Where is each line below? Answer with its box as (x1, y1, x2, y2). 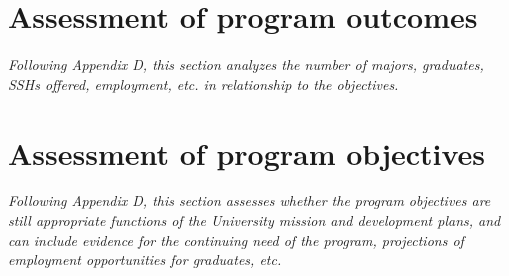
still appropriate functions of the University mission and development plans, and (8, 210, 501, 231)
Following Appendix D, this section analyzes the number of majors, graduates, (8, 54, 484, 75)
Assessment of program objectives (8, 132, 486, 173)
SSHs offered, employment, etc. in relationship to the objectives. (8, 73, 399, 94)
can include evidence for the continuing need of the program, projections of (8, 229, 464, 250)
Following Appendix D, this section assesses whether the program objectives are (8, 190, 491, 211)
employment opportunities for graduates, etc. (8, 249, 282, 270)
